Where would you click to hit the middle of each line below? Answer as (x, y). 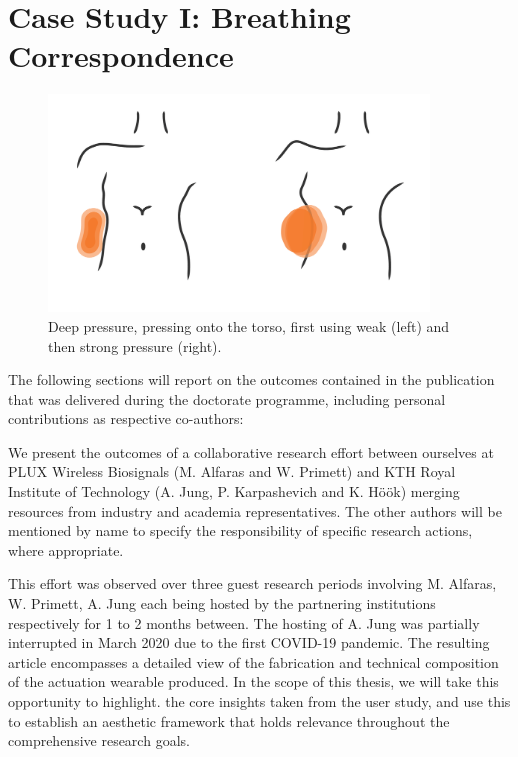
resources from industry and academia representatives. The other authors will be (255, 510)
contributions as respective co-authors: (126, 418)
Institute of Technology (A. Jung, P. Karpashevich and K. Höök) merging (234, 491)
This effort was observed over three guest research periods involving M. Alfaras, (252, 583)
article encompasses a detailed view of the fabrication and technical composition (253, 661)
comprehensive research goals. (99, 740)
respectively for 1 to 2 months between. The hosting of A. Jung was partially (244, 622)
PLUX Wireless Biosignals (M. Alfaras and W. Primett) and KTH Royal (232, 471)
